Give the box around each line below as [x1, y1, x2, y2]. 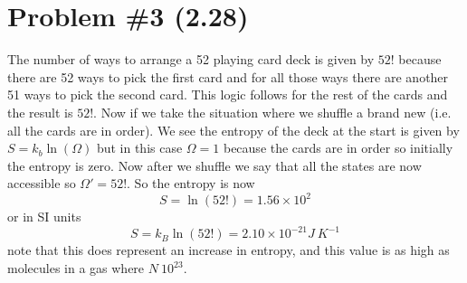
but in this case [96, 138, 183, 157]
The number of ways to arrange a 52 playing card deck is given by [7, 50, 375, 69]
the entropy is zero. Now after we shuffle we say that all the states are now [7, 156, 422, 175]
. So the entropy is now [127, 174, 255, 193]
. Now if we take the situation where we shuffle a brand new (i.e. [93, 102, 452, 121]
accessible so [7, 174, 76, 193]
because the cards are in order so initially [223, 138, 453, 157]
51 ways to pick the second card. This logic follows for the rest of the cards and [7, 85, 448, 104]
